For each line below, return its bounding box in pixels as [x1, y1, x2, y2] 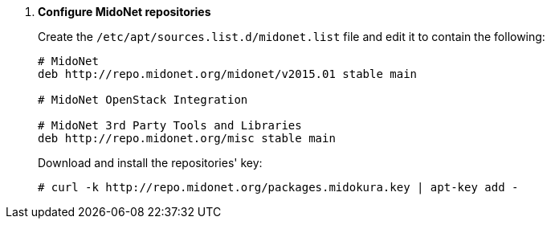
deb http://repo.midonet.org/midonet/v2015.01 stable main [38, 67, 418, 80]
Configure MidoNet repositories [38, 5, 211, 18]
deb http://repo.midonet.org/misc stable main [38, 132, 336, 145]
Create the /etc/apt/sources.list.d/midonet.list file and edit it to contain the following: [38, 30, 545, 43]
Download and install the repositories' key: [38, 156, 263, 170]
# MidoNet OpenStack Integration [38, 93, 248, 106]
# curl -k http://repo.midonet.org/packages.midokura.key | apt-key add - [38, 181, 519, 194]
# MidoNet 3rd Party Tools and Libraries [38, 119, 302, 132]
